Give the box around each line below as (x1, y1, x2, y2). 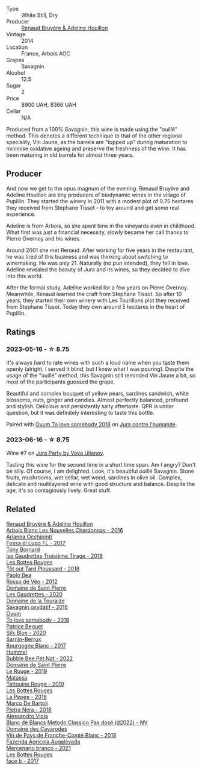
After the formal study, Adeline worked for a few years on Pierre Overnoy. (6, 283, 188, 291)
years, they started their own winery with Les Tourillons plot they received (6, 297, 190, 304)
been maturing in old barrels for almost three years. (6, 151, 134, 159)
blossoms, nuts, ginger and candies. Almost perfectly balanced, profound (6, 396, 188, 403)
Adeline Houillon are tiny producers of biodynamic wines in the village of (6, 191, 186, 198)
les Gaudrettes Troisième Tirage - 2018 (6, 552, 103, 560)
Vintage (6, 31, 26, 38)
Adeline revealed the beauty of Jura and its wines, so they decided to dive (6, 265, 191, 273)
